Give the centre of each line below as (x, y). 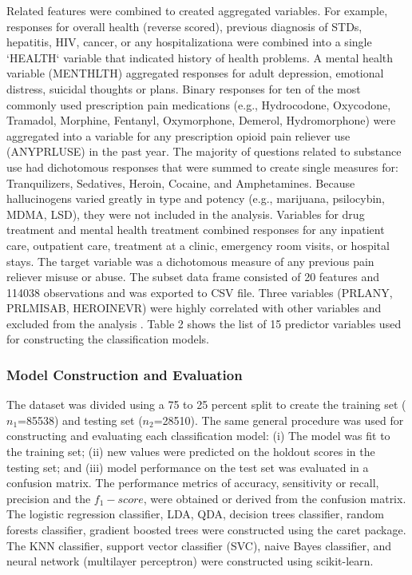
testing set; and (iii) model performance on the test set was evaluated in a (188, 467)
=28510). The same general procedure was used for (279, 420)
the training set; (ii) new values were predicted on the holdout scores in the (191, 452)
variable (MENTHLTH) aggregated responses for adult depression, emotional (195, 73)
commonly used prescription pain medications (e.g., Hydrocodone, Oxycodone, (199, 104)
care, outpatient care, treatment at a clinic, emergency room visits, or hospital (198, 245)
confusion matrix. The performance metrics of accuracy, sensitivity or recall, (193, 483)
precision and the (49, 498)
